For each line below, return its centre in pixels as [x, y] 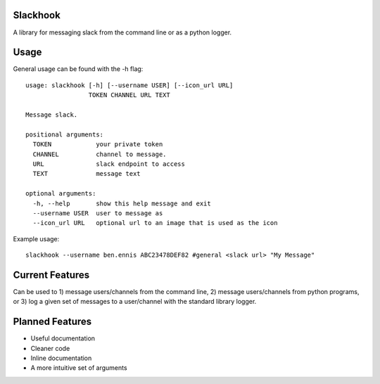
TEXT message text [87, 174]
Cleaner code [50, 348]
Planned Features [52, 322]
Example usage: [36, 238]
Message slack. [52, 115]
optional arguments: [61, 194]
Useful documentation [63, 338]
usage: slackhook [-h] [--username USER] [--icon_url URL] [129, 85]
